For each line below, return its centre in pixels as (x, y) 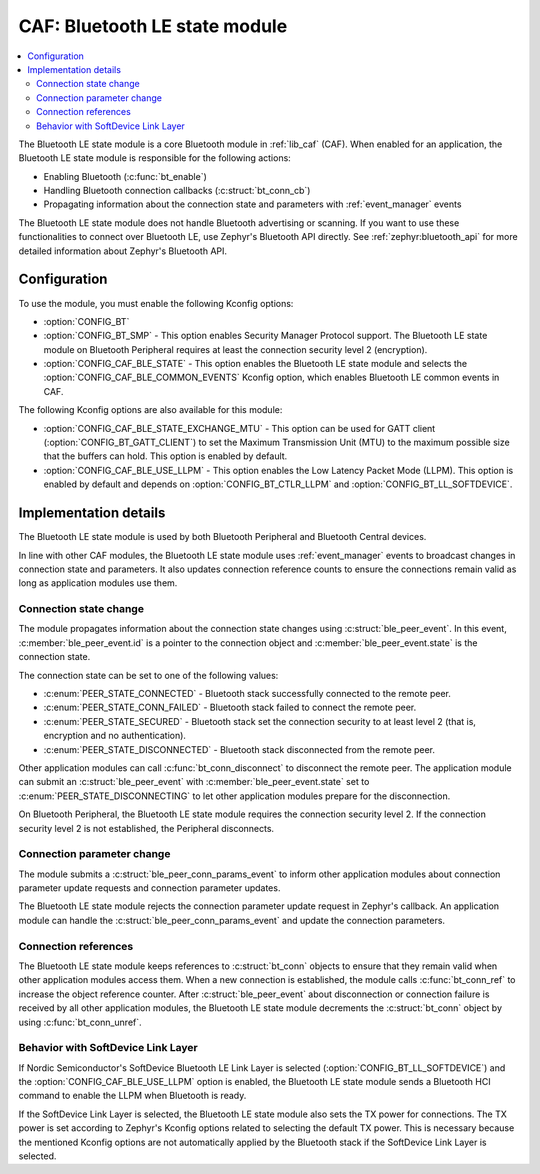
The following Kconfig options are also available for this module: (150, 410)
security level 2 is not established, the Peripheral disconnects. (146, 828)
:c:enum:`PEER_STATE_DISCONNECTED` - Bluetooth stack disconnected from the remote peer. (239, 749)
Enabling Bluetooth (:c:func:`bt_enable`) (125, 176)
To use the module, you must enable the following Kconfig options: (156, 303)
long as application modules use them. (98, 583)
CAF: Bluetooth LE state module (153, 26)
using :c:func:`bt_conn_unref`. (80, 1022)
